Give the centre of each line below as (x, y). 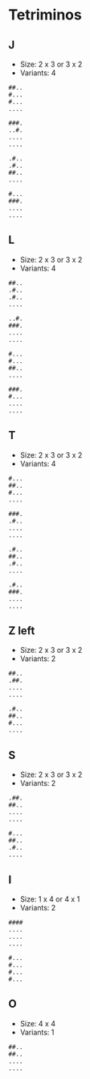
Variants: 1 (37, 1032)
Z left (22, 631)
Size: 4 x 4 (38, 1023)
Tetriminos (45, 15)
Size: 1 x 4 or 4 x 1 (50, 899)
